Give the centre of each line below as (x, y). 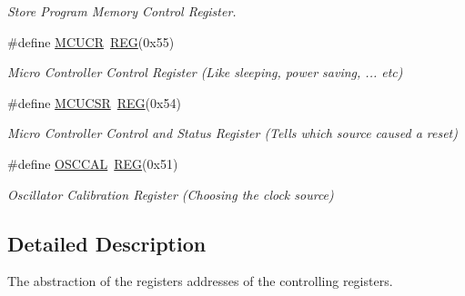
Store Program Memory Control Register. (122, 11)
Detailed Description (107, 243)
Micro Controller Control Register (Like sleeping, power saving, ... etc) (205, 72)
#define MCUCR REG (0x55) (91, 41)
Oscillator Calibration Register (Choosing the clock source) (171, 194)
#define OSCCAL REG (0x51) (93, 163)
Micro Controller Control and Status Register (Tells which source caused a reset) (232, 133)
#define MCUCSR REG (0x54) (94, 102)
